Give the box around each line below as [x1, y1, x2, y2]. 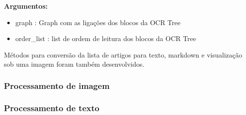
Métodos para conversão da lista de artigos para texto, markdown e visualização [4, 49, 242, 59]
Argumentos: [4, 1, 48, 11]
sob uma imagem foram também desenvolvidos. [4, 59, 145, 69]
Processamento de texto [4, 101, 99, 114]
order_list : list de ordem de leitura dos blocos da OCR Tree [15, 33, 196, 43]
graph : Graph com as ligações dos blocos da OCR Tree [15, 17, 180, 27]
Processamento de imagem [4, 79, 110, 91]
